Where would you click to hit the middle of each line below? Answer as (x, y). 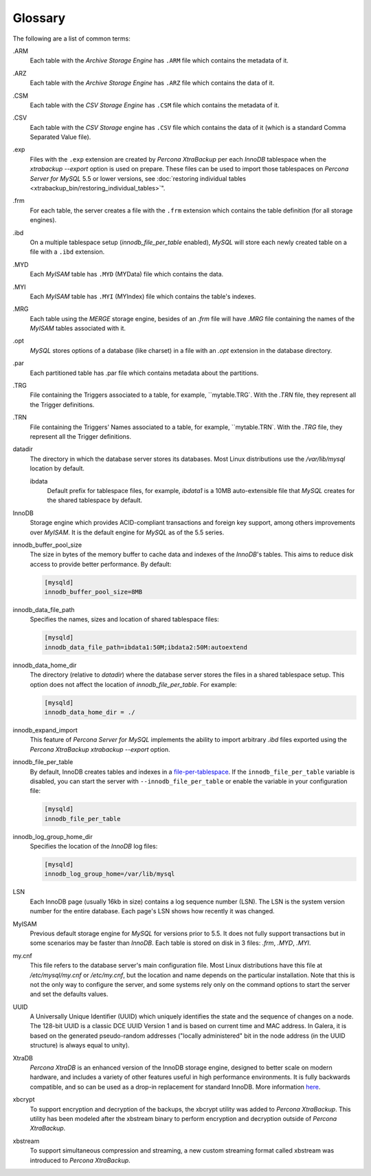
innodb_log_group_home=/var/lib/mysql (110, 874)
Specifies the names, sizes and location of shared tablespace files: (124, 620)
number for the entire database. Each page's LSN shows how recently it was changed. (152, 911)
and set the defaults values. (69, 994)
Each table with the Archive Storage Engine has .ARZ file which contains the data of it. (152, 83)
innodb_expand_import (45, 730)
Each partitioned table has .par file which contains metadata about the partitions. (144, 373)
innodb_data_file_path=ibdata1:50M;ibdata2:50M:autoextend (146, 647)
